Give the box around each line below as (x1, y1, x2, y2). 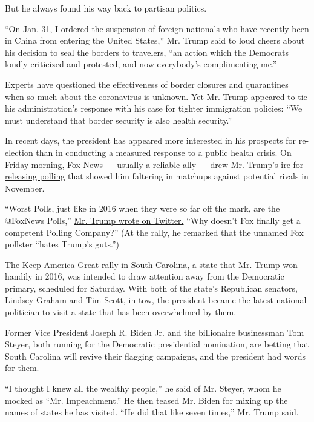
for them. (5, 361, 39, 374)
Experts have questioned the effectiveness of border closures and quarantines (5, 78, 289, 90)
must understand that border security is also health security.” (5, 113, 232, 126)
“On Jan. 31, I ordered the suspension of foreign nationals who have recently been (5, 22, 309, 35)
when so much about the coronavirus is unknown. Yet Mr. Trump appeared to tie (5, 90, 307, 102)
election (5, 146, 33, 158)
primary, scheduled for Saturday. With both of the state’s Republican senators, (5, 281, 298, 294)
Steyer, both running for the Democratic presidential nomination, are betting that (5, 338, 310, 350)
